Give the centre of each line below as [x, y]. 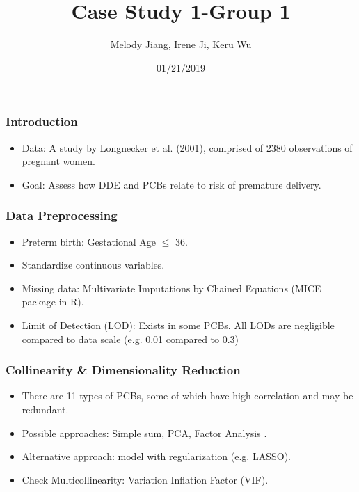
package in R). [53, 302]
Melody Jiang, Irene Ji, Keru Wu [181, 44]
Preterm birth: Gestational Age [89, 241]
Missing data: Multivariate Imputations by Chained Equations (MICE [171, 288]
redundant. [45, 409]
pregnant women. [58, 161]
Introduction [42, 121]
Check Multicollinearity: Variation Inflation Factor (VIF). [145, 479]
